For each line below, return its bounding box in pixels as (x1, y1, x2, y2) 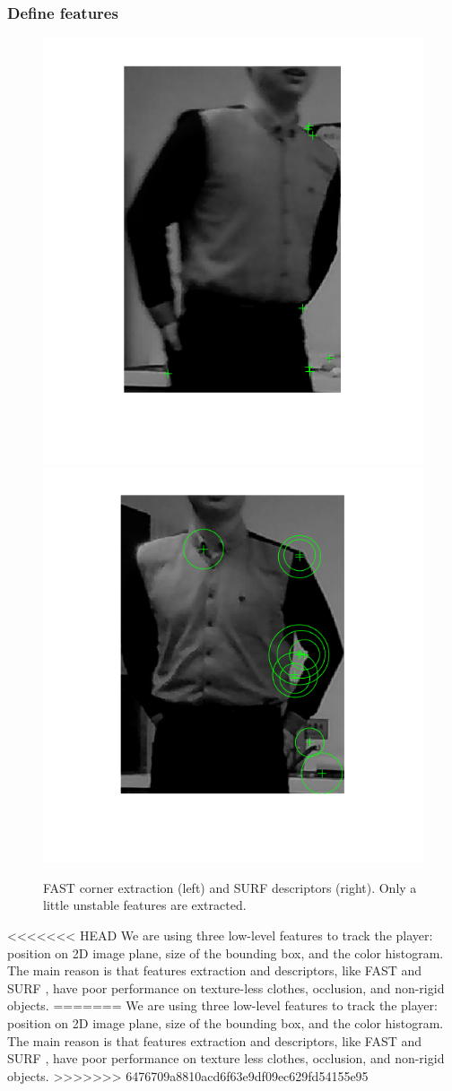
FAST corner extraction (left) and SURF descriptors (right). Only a (43, 878, 417, 896)
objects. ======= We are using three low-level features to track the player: (7, 996, 438, 1015)
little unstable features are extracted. (43, 896, 247, 914)
